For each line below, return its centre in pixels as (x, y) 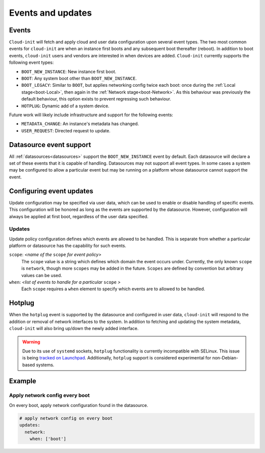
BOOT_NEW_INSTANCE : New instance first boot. (69, 72)
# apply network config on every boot (66, 418)
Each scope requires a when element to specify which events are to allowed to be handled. (113, 289)
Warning (31, 342)
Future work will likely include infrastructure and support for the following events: (91, 115)
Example (23, 381)
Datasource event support (50, 145)
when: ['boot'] (48, 439)
